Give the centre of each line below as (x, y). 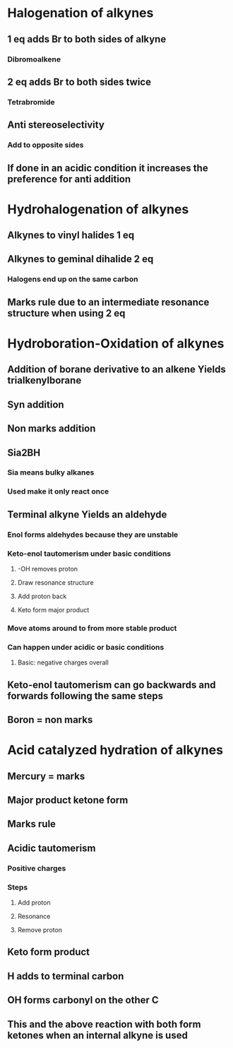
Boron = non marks (50, 720)
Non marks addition (52, 429)
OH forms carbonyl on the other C (83, 1000)
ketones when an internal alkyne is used (98, 1035)
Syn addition (36, 404)
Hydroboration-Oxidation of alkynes (116, 343)
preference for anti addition (69, 179)
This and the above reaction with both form (104, 1024)
